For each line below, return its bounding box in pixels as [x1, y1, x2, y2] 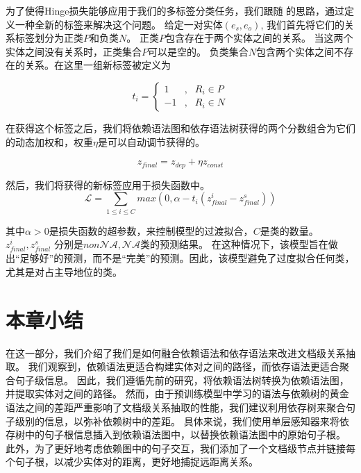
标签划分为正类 [15, 31, 83, 45]
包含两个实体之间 [255, 44, 334, 58]
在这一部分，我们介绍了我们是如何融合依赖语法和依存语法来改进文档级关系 [6, 345, 346, 360]
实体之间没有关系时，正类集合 [6, 44, 142, 58]
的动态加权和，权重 [6, 134, 93, 149]
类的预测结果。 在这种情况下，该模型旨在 [140, 237, 328, 251]
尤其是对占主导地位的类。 [6, 264, 122, 279]
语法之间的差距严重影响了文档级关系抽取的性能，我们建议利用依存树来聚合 [6, 399, 346, 414]
